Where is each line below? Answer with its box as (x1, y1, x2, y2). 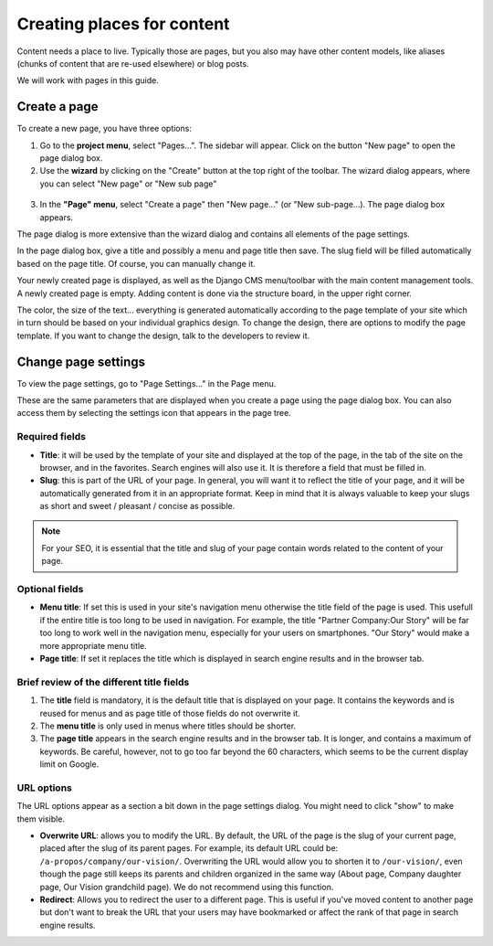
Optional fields (16, 583, 84, 596)
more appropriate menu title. (39, 640, 148, 651)
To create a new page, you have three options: (16, 123, 192, 134)
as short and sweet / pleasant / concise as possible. (39, 501, 236, 512)
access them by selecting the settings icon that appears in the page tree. (16, 408, 291, 419)
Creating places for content (16, 14, 230, 34)
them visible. (16, 813, 66, 824)
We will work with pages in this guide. (16, 75, 159, 86)
